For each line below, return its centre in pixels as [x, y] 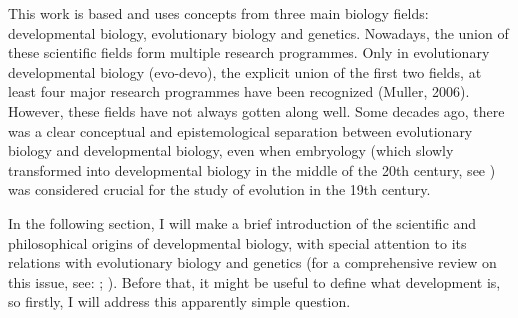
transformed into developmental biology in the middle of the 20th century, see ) [252, 169]
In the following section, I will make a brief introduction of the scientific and [242, 222]
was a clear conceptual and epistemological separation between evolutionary [240, 130]
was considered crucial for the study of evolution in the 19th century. [219, 189]
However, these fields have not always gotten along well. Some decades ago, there [256, 110]
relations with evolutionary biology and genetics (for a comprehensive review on [252, 262]
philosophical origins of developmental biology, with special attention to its [237, 242]
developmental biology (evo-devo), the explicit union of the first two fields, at [245, 71]
